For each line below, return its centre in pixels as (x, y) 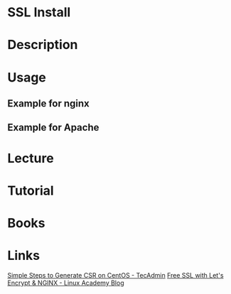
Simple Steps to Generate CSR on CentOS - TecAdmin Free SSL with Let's (116, 275)
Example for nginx (49, 103)
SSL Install (39, 12)
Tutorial (31, 191)
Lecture (31, 158)
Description (43, 45)
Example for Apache (53, 127)
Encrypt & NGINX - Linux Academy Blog (66, 283)
